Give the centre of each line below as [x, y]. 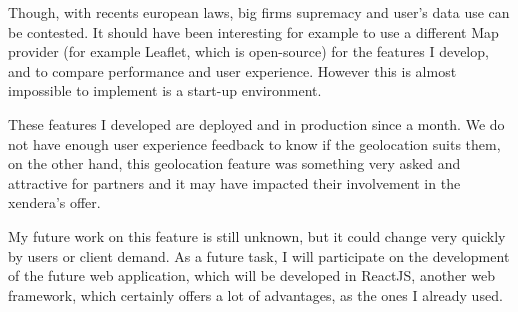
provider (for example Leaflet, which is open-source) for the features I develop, [248, 51]
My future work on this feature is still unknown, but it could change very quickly [257, 235]
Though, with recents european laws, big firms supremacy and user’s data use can [259, 12]
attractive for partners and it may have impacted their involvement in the [234, 182]
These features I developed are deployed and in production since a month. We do [256, 123]
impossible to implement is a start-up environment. [165, 90]
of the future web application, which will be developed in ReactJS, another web [251, 275]
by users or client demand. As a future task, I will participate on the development [259, 255]
